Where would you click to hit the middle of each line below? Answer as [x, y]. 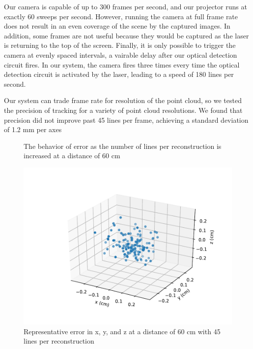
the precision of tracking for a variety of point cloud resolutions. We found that [123, 110]
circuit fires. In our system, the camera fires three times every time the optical [122, 64]
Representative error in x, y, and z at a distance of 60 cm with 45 [122, 331]
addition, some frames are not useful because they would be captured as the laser [126, 35]
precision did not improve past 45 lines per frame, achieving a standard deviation [126, 120]
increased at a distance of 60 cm [72, 156]
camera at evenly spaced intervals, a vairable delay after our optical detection [121, 54]
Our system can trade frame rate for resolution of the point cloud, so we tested [123, 100]
